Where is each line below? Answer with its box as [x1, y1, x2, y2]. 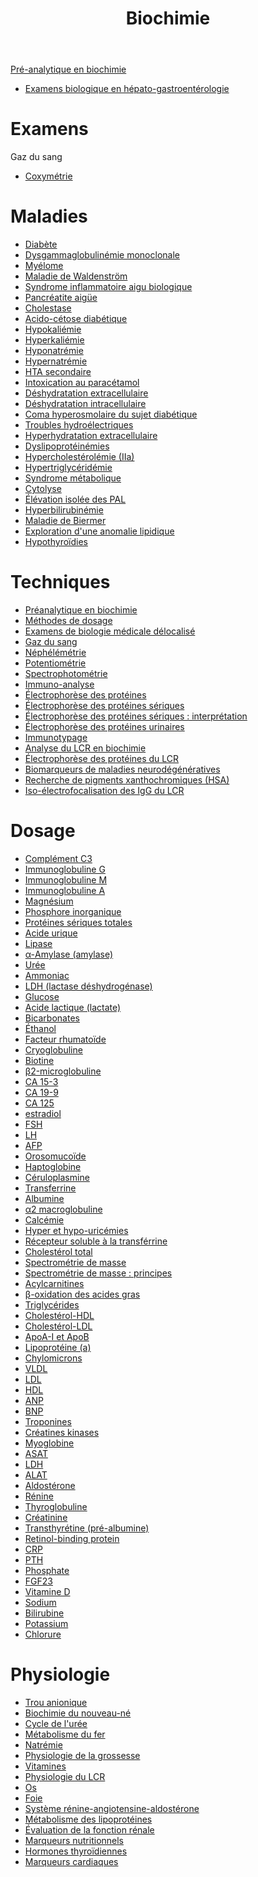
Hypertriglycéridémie [24, 462, 113, 474]
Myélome [24, 260, 64, 272]
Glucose [24, 990, 60, 1002]
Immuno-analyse [24, 678, 95, 690]
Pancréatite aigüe [24, 292, 98, 304]
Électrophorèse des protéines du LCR [24, 753, 180, 764]
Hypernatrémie [24, 355, 88, 367]
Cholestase [24, 302, 72, 314]
